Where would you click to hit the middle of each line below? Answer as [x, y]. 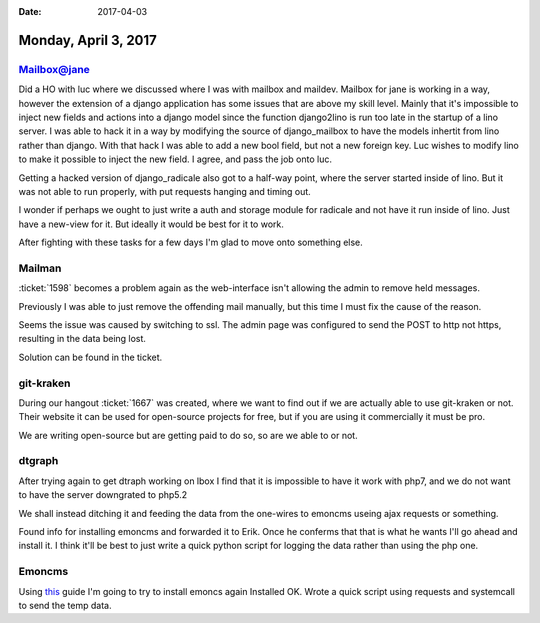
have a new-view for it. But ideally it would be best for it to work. [151, 224]
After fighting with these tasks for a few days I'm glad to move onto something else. [191, 242]
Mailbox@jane [54, 69]
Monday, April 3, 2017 [87, 40]
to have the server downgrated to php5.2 [103, 495]
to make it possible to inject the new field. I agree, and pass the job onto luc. [175, 159]
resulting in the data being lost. [82, 339]
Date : [30, 11]
